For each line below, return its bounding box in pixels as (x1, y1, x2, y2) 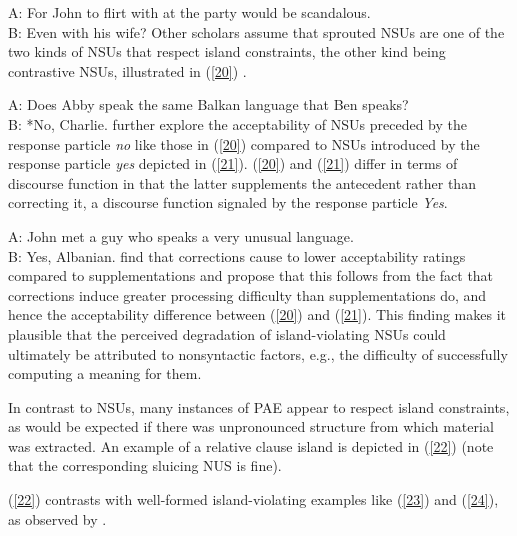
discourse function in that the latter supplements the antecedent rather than (8, 172, 476, 193)
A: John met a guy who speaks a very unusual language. (8, 225, 354, 246)
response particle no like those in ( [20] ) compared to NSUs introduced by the (8, 133, 480, 154)
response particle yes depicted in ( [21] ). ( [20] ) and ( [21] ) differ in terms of (8, 153, 458, 174)
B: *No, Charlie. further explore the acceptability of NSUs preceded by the (8, 113, 467, 134)
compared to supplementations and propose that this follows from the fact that (8, 265, 494, 286)
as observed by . (8, 508, 107, 529)
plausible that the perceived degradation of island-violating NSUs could (8, 323, 446, 344)
